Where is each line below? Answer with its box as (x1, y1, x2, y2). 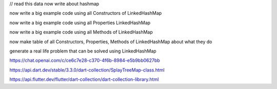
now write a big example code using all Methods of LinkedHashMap (9, 29, 153, 35)
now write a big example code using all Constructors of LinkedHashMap (9, 10, 162, 16)
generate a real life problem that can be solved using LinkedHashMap (9, 48, 156, 54)
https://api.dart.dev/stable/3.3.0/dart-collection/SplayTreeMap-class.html (9, 67, 165, 73)
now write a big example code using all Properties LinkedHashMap (9, 20, 151, 26)
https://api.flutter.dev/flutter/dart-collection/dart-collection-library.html (9, 76, 159, 82)
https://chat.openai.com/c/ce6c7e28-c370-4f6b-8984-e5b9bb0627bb (9, 57, 160, 64)
